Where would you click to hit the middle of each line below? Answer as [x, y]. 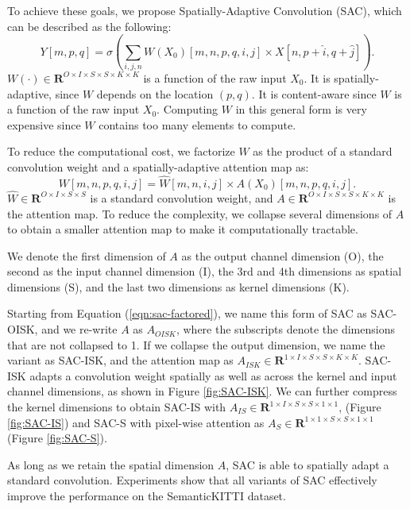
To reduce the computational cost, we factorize [121, 151]
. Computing [188, 109]
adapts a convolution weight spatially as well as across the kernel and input [213, 375]
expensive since [44, 124]
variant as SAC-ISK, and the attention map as [120, 360]
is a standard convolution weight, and [182, 197]
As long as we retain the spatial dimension [111, 464]
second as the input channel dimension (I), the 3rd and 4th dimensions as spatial [205, 271]
